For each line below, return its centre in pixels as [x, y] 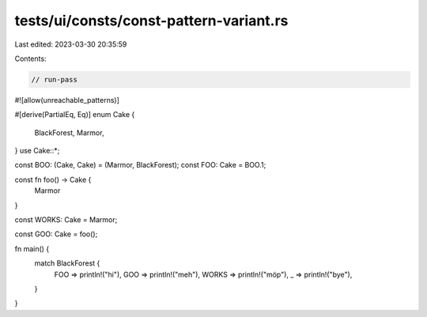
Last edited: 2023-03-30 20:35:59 [71, 44]
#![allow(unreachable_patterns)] [67, 100]
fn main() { [32, 248]
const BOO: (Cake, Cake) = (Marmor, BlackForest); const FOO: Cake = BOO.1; [140, 165]
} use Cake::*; [37, 151]
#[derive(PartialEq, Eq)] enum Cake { [75, 115]
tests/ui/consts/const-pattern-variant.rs [151, 21]
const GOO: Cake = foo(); [56, 234]
